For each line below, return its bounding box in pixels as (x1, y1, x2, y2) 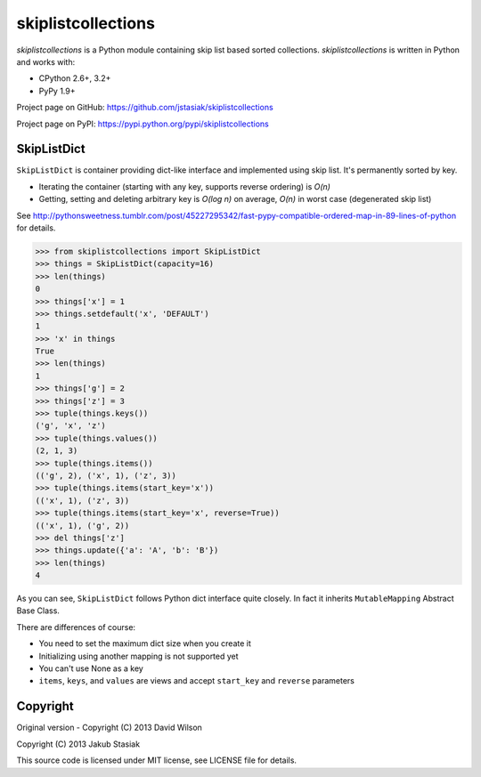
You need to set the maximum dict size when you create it (38, 638, 251, 649)
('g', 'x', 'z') (35, 421, 107, 431)
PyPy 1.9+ (38, 85, 76, 96)
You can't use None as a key (38, 663, 144, 674)
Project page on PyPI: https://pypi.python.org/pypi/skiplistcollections (16, 118, 269, 129)
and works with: (16, 56, 76, 67)
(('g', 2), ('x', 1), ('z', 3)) (35, 470, 177, 481)
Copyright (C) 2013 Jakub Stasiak (16, 739, 141, 749)
